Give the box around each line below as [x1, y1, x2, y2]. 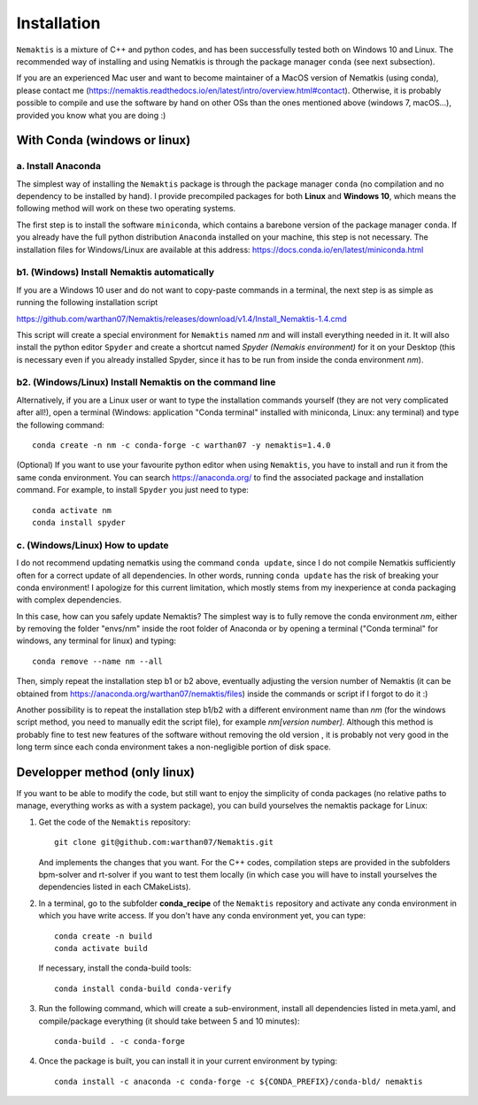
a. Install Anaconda [16, 160, 102, 173]
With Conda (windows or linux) [16, 133, 191, 148]
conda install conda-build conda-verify [54, 983, 232, 994]
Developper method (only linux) [16, 765, 195, 779]
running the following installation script [16, 297, 158, 308]
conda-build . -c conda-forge [54, 1036, 186, 1046]
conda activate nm [32, 505, 112, 515]
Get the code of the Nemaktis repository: [38, 817, 191, 827]
